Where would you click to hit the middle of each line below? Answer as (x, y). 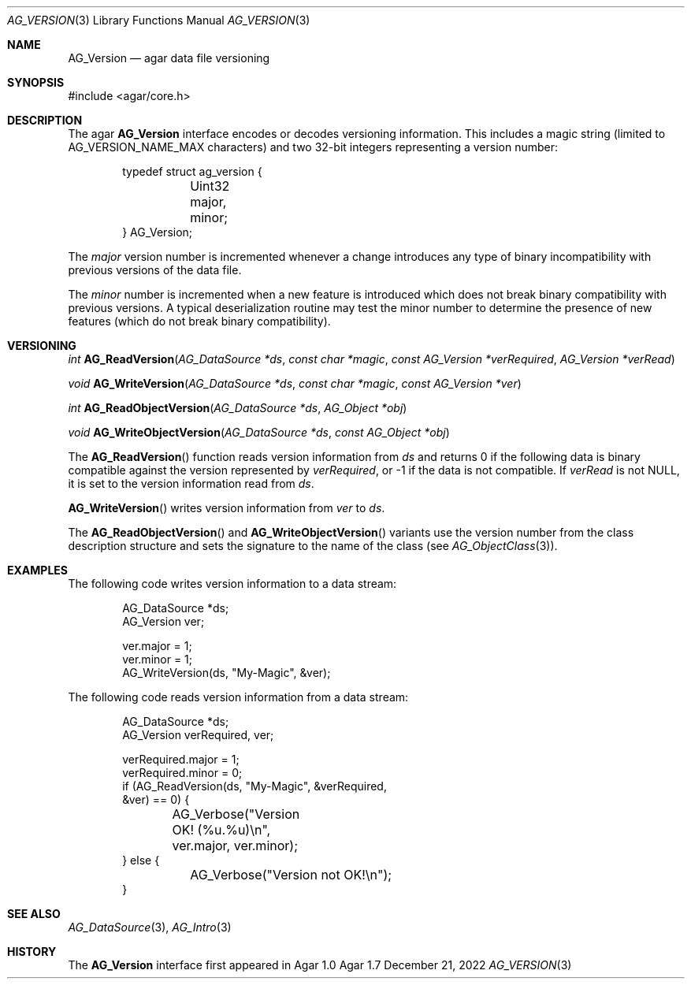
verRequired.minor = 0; (182, 773)
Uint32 (210, 186)
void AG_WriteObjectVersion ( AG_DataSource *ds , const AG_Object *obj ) (259, 432)
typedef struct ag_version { (192, 171)
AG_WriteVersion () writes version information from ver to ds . (227, 508)
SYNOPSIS (36, 82)
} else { (141, 860)
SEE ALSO (34, 914)
